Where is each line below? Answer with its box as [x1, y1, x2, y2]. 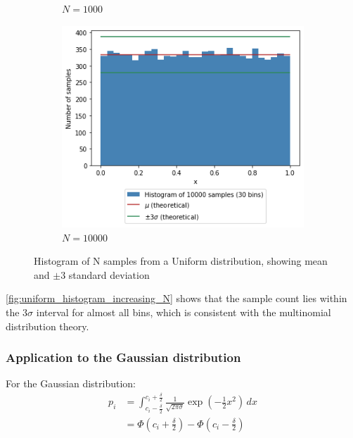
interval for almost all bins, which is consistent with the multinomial [36, 305, 331, 320]
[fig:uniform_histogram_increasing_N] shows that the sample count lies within [6, 291, 347, 306]
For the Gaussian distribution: [6, 376, 136, 391]
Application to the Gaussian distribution [6, 349, 241, 366]
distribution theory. [6, 318, 89, 333]
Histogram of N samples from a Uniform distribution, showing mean [34, 254, 328, 268]
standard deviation [68, 267, 150, 282]
